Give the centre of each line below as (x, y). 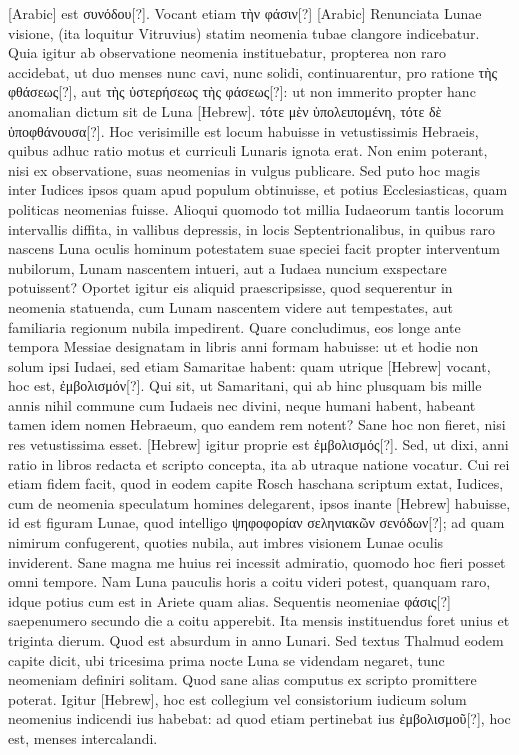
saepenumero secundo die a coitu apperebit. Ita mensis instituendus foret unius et (259, 620)
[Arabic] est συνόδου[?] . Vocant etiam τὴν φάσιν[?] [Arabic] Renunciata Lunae (245, 13)
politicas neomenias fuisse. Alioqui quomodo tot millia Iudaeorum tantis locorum (256, 208)
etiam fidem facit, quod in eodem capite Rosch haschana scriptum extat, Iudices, (256, 483)
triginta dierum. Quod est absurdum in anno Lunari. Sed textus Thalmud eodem (256, 640)
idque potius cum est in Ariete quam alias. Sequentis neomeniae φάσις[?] (229, 600)
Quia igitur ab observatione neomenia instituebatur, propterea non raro (227, 52)
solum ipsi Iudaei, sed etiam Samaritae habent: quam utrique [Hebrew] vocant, (249, 365)
